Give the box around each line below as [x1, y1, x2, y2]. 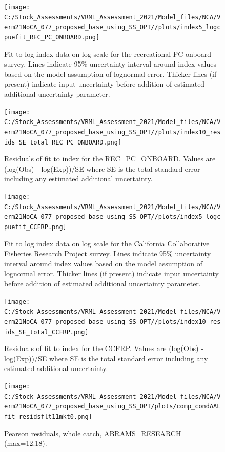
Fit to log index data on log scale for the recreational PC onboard [4, 48, 211, 59]
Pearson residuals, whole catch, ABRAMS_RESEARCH [4, 427, 181, 438]
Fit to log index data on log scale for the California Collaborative [4, 238, 210, 249]
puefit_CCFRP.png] [4, 223, 67, 231]
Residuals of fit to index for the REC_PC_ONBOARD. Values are [4, 153, 216, 164]
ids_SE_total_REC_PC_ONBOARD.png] [4, 138, 122, 146]
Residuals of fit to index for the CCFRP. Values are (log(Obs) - [4, 343, 203, 354]
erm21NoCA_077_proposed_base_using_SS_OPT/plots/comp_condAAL [4, 403, 221, 410]
